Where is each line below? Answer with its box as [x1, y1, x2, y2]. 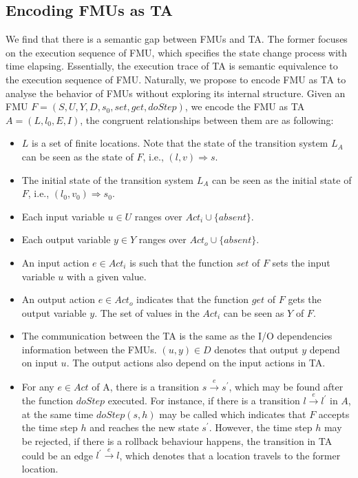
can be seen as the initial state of [212, 172, 352, 187]
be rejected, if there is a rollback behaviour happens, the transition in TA [21, 434, 333, 448]
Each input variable [21, 209, 105, 223]
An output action [21, 292, 95, 306]
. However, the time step [209, 420, 313, 435]
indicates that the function [136, 292, 249, 306]
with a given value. [67, 269, 147, 283]
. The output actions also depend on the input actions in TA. [66, 355, 326, 370]
